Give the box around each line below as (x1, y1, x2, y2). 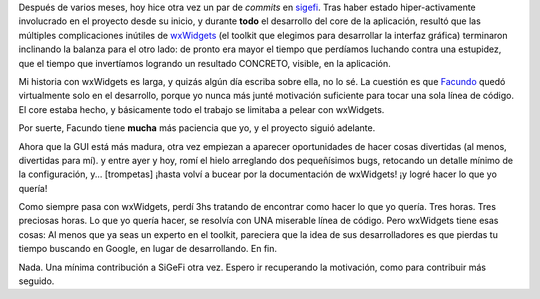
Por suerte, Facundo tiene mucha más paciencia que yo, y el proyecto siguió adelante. (18, 122, 376, 134)
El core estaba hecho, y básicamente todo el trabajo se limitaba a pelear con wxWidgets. (18, 103, 385, 115)
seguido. (18, 275, 55, 287)
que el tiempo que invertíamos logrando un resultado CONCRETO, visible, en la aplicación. (18, 57, 392, 69)
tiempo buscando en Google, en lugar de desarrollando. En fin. (18, 243, 278, 255)
